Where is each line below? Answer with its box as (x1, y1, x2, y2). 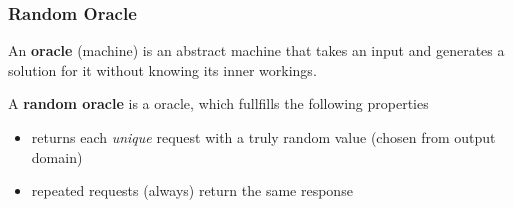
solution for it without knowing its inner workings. (8, 59, 317, 80)
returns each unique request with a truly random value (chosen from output (31, 127, 496, 147)
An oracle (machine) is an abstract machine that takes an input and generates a (8, 40, 505, 61)
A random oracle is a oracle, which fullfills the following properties (8, 93, 429, 114)
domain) (31, 146, 83, 167)
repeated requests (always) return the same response (31, 180, 353, 201)
